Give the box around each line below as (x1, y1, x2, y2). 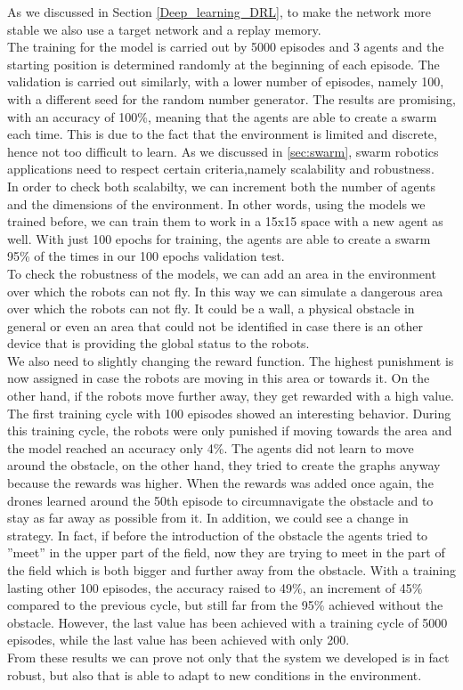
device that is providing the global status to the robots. (7, 334, 310, 353)
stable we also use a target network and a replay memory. (7, 20, 321, 38)
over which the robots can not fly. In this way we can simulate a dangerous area (7, 281, 443, 300)
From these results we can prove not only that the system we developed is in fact (7, 647, 450, 666)
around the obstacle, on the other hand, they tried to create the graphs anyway (7, 456, 441, 475)
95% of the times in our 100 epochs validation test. (7, 247, 285, 265)
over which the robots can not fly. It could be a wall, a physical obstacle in (7, 299, 415, 318)
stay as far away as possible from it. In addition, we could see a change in (7, 508, 409, 527)
